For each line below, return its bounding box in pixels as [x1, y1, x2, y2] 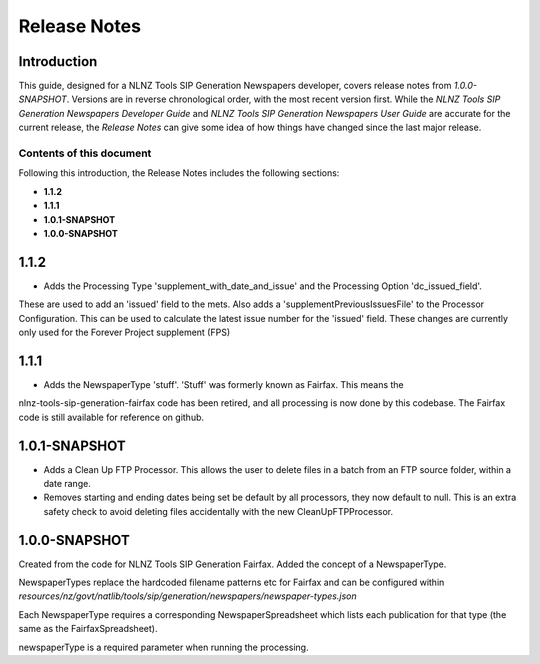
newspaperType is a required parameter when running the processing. [18, 641, 309, 653]
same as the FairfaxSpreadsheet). [18, 623, 158, 635]
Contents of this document [18, 146, 152, 160]
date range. [43, 478, 92, 489]
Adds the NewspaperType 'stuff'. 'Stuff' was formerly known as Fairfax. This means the [43, 378, 404, 390]
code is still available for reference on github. [18, 411, 205, 423]
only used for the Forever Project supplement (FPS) [18, 326, 231, 339]
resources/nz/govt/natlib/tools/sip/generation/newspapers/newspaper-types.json [18, 590, 357, 602]
